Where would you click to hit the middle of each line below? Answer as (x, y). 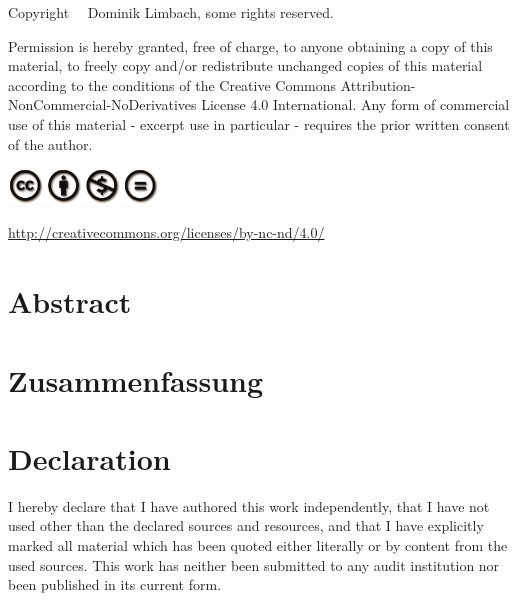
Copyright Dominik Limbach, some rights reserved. (171, 12)
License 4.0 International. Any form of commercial (355, 104)
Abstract (70, 301)
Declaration (89, 457)
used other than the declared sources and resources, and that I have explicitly (246, 525)
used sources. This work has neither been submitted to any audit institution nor (254, 564)
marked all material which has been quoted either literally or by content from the (258, 545)
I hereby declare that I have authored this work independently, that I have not (249, 505)
